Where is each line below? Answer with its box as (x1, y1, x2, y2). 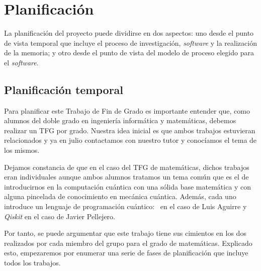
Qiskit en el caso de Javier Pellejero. (4, 211, 115, 221)
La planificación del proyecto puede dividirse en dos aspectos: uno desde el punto (4, 28, 254, 38)
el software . (4, 57, 39, 67)
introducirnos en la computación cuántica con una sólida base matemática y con (4, 181, 251, 192)
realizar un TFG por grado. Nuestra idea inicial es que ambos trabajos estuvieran (4, 125, 255, 135)
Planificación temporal (4, 81, 124, 97)
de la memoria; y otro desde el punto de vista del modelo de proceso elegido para (4, 47, 254, 58)
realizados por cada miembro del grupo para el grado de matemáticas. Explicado (4, 237, 252, 248)
